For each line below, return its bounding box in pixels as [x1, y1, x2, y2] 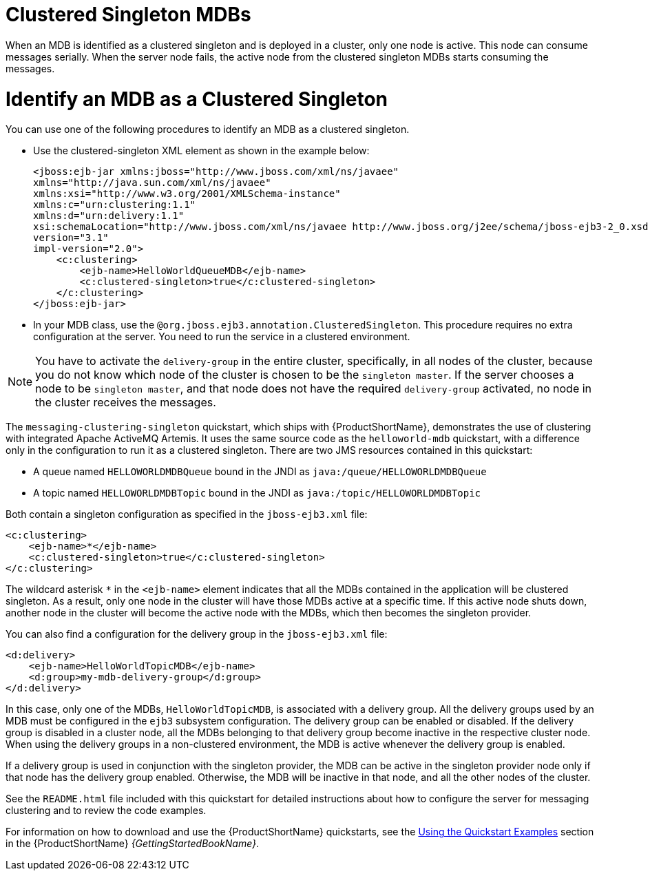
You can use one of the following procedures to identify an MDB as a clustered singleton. [6, 123, 410, 136]
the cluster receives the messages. [35, 395, 216, 410]
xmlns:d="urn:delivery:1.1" [33, 210, 185, 222]
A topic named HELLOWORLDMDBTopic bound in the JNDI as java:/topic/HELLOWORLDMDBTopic [33, 487, 481, 499]
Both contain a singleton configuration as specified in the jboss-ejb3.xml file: [6, 508, 368, 521]
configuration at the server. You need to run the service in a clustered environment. [33, 331, 410, 343]
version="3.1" [33, 232, 109, 244]
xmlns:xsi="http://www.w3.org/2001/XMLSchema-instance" [33, 188, 341, 200]
